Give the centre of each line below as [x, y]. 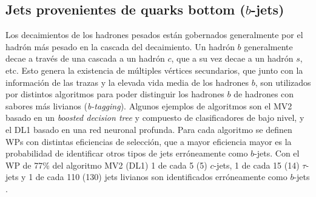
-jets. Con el [277, 153]
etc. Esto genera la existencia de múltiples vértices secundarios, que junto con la [154, 70]
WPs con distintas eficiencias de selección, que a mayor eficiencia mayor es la [149, 141]
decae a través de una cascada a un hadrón [85, 58]
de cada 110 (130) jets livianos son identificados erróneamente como [161, 177]
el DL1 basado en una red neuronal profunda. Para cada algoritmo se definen [149, 129]
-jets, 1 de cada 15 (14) [257, 165]
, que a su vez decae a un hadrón [232, 58]
